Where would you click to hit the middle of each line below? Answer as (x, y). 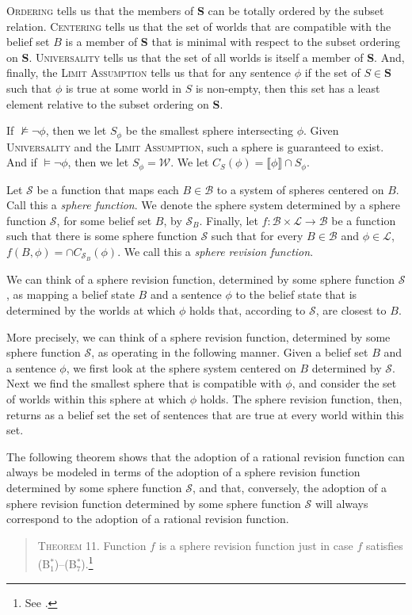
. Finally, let (229, 220)
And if (22, 162)
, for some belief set (104, 220)
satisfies (384, 545)
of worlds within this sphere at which (97, 399)
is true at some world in (123, 88)
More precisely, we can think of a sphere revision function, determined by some (198, 336)
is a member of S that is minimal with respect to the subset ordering (233, 42)
